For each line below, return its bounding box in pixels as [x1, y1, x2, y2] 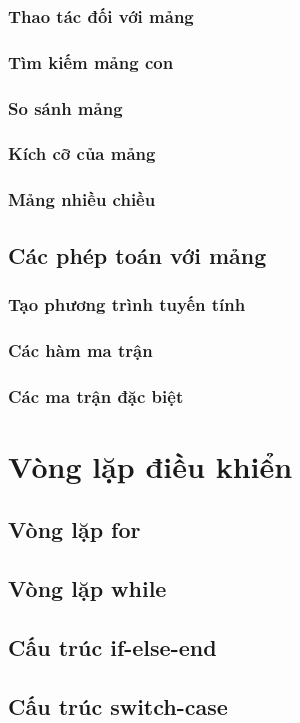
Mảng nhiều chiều [8, 187, 156, 212]
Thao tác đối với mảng [8, 3, 194, 28]
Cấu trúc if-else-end [8, 631, 217, 662]
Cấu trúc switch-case [8, 690, 228, 721]
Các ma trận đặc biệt [8, 383, 184, 408]
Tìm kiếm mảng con [8, 49, 174, 74]
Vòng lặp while [8, 573, 167, 604]
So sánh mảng [8, 95, 123, 120]
